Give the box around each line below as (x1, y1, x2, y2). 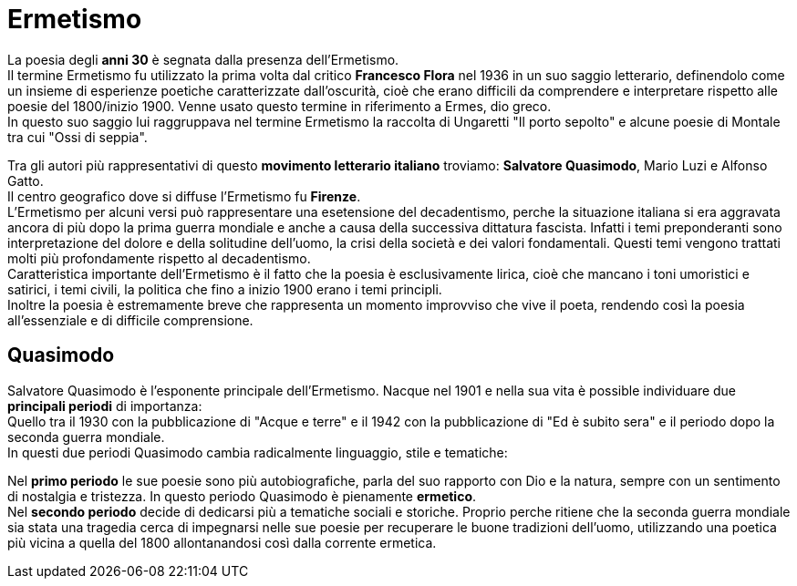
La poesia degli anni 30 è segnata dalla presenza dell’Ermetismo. (7, 51, 399, 67)
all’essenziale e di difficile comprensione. (7, 312, 254, 328)
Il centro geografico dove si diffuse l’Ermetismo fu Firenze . (7, 188, 361, 204)
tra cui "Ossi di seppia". (7, 129, 148, 145)
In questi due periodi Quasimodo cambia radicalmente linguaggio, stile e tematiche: (7, 444, 508, 460)
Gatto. (7, 172, 44, 189)
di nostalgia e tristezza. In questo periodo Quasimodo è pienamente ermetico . (7, 488, 477, 504)
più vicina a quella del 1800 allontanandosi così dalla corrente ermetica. (7, 534, 437, 550)
